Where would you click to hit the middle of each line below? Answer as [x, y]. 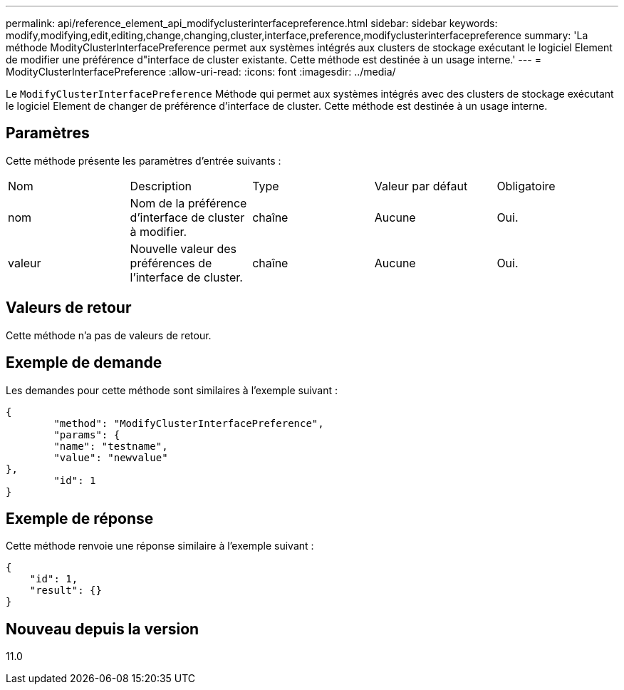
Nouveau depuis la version [103, 629]
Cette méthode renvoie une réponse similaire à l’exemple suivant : [160, 546]
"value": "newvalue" [111, 457]
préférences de [171, 263]
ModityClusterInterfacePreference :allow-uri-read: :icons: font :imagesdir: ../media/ [201, 72]
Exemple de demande [84, 363]
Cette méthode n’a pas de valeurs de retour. [109, 335]
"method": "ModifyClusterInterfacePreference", [189, 423]
